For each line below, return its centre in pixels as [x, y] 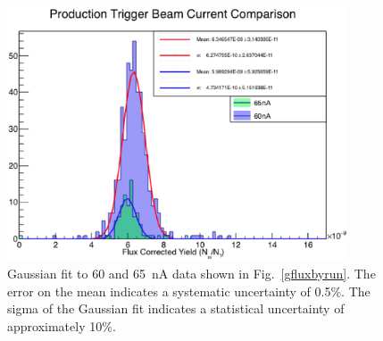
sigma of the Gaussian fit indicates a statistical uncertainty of [176, 308]
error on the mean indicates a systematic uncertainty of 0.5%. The [189, 291]
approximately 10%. [62, 325]
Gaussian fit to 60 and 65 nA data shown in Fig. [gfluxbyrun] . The [191, 273]
